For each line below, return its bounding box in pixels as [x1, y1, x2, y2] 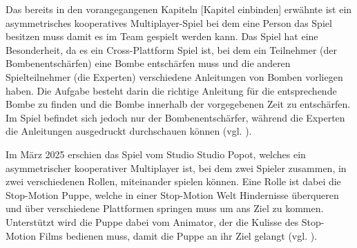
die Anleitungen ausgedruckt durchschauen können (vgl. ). [6, 124, 252, 138]
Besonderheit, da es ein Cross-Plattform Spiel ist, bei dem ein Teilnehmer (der [6, 42, 338, 57]
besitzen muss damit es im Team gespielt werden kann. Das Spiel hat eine [6, 29, 318, 44]
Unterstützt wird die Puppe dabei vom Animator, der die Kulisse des [6, 214, 299, 229]
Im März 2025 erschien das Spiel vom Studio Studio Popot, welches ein [6, 146, 306, 161]
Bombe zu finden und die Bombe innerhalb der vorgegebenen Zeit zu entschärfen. [6, 97, 351, 111]
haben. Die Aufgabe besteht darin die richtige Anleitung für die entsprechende [6, 83, 337, 97]
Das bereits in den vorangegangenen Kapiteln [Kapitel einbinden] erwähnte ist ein [6, 2, 352, 16]
